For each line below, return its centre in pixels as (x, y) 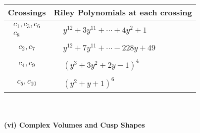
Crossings (27, 12)
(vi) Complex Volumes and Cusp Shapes (75, 125)
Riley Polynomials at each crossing (123, 12)
